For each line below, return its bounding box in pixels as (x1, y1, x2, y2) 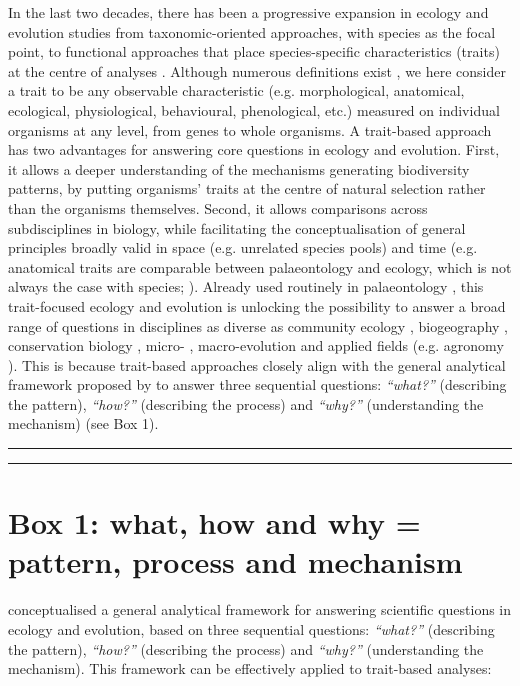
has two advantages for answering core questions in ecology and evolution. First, (8, 139, 500, 160)
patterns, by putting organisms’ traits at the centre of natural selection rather (8, 178, 486, 199)
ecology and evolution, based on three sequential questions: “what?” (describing (8, 618, 495, 639)
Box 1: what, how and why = (8, 502, 421, 543)
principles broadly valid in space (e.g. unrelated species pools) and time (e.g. (8, 237, 478, 258)
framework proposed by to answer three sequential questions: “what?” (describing (8, 374, 507, 395)
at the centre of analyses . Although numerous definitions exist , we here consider (8, 60, 506, 81)
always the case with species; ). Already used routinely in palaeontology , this (8, 276, 484, 297)
